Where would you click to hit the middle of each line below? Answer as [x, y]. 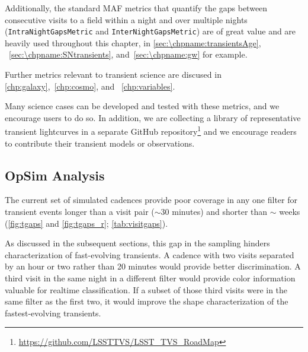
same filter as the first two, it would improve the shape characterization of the [147, 301]
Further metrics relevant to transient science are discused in [113, 74]
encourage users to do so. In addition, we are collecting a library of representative [153, 117]
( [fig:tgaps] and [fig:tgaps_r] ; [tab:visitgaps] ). [86, 223]
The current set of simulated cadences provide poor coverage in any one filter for [151, 200]
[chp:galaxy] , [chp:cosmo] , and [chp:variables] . [90, 86]
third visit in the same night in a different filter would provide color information [150, 278]
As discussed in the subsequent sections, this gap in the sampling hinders [137, 243]
